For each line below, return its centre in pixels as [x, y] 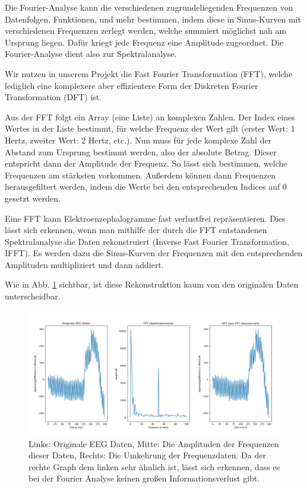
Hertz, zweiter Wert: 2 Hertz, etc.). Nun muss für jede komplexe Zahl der [138, 140]
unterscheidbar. [33, 296]
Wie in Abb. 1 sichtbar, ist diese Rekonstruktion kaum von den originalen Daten [152, 284]
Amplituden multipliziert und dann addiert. [84, 264]
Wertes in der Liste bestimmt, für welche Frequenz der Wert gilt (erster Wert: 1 [150, 128]
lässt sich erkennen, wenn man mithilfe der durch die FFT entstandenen [136, 230]
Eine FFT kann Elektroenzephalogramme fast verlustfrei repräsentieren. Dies [145, 218]
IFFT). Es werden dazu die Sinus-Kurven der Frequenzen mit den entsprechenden [154, 253]
